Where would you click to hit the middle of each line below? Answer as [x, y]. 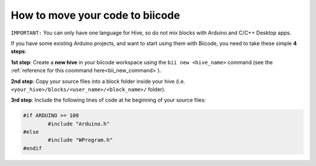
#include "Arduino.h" [79, 124]
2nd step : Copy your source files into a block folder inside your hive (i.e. [98, 81]
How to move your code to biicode [95, 15]
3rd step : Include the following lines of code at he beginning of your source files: [108, 100]
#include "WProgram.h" [80, 140]
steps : [18, 51]
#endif [32, 148]
